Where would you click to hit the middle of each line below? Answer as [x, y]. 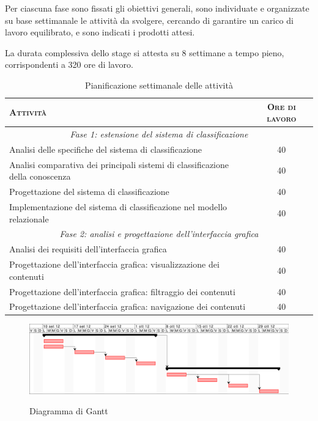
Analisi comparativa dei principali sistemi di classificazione [119, 164]
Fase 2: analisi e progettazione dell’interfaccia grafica [159, 234]
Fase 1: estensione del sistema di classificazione [159, 134]
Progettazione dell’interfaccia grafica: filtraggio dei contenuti [122, 291]
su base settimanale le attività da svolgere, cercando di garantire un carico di [149, 20]
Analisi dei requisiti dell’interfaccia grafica [88, 249]
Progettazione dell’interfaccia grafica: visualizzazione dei [114, 264]
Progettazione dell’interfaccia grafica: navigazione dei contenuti [128, 306]
